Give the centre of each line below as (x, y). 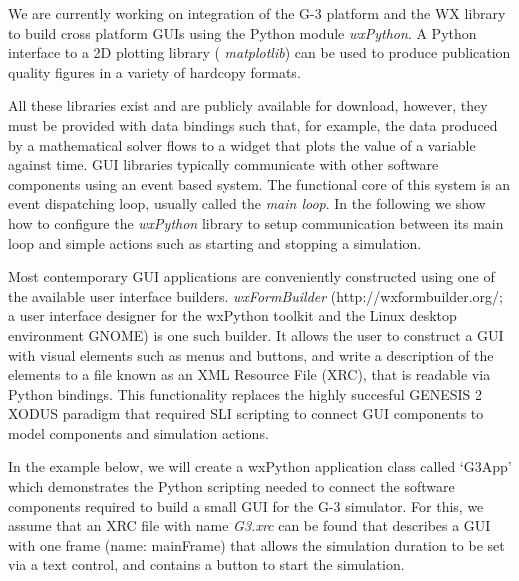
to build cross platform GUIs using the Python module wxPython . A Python (242, 32)
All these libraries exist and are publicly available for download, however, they (248, 105)
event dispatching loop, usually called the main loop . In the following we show (247, 203)
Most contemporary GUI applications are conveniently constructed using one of (251, 276)
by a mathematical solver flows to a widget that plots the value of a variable (242, 144)
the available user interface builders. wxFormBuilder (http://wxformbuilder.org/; (255, 295)
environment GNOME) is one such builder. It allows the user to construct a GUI (256, 334)
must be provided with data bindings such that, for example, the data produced (253, 124)
